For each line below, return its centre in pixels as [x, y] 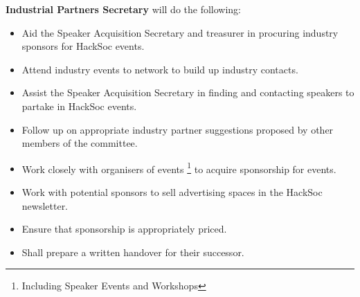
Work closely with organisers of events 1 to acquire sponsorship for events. [179, 168]
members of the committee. [80, 143]
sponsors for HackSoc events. [83, 46]
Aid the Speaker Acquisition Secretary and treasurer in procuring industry [180, 32]
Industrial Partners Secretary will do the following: [123, 9]
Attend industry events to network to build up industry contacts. [160, 69]
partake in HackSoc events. [79, 106]
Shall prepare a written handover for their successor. [133, 252]
